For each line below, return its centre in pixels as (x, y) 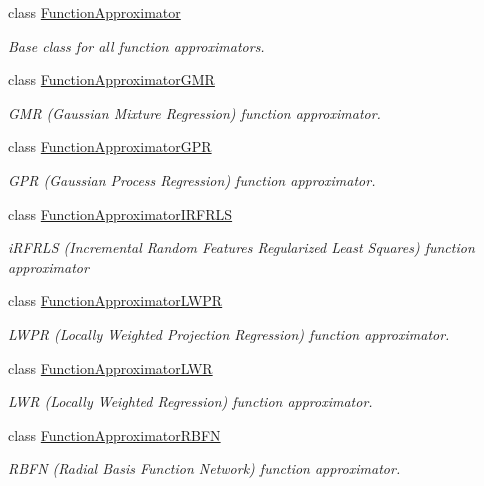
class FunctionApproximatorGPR (110, 146)
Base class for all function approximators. (136, 45)
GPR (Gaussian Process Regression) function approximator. (192, 179)
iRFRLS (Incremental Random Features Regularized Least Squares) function (241, 247)
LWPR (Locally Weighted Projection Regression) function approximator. (229, 333)
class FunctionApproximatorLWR (110, 367)
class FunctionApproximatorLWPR (115, 300)
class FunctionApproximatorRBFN (114, 434)
